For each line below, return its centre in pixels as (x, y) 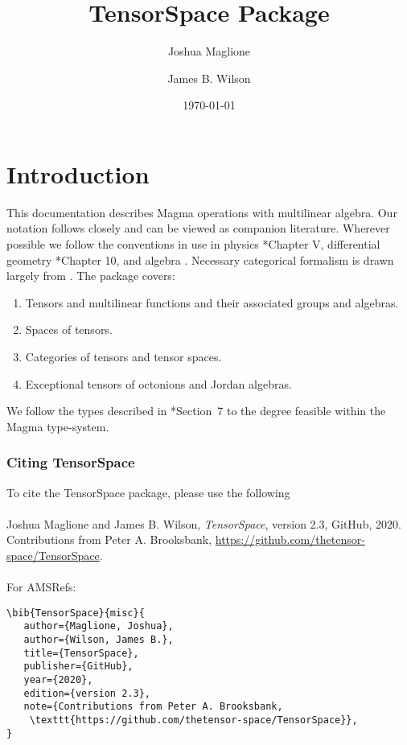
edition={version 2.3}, (87, 693)
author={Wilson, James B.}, (99, 640)
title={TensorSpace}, (81, 653)
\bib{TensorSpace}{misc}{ (76, 613)
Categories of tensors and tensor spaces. (123, 356)
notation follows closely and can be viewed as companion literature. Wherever (198, 228)
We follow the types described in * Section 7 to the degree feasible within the (196, 411)
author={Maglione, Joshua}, (99, 626)
